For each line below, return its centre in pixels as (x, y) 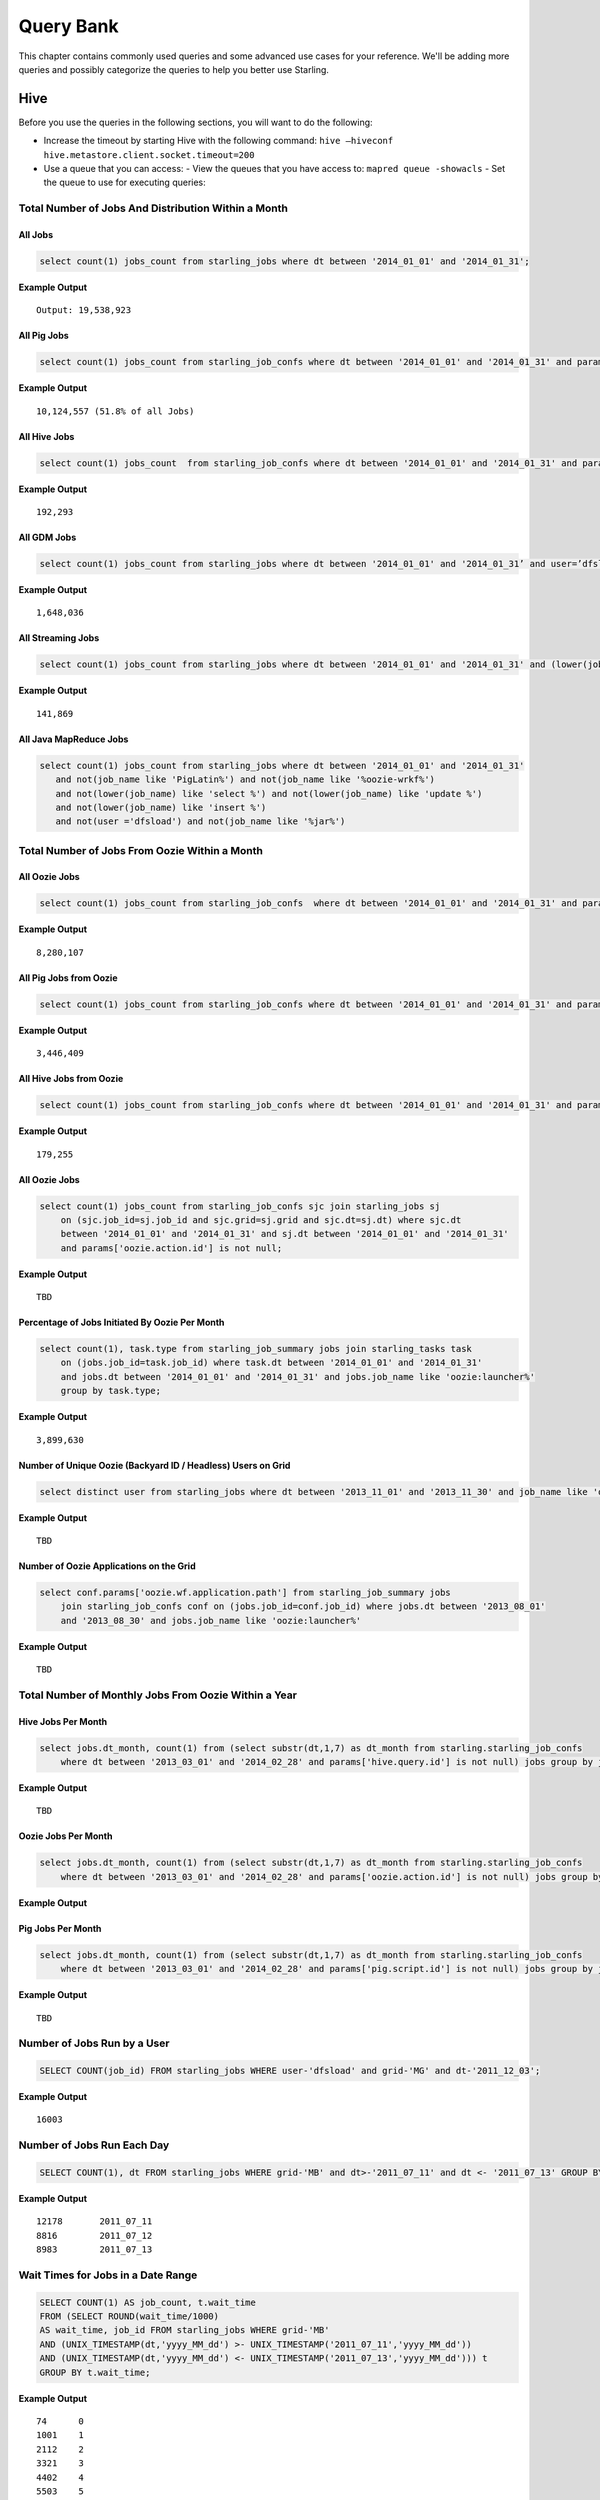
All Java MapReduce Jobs (73, 739)
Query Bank (68, 26)
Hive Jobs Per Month (63, 1721)
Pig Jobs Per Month (60, 1928)
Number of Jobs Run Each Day (94, 2145)
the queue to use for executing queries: (125, 182)
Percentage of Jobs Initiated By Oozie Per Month (121, 1322)
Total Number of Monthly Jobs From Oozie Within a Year (157, 1695)
